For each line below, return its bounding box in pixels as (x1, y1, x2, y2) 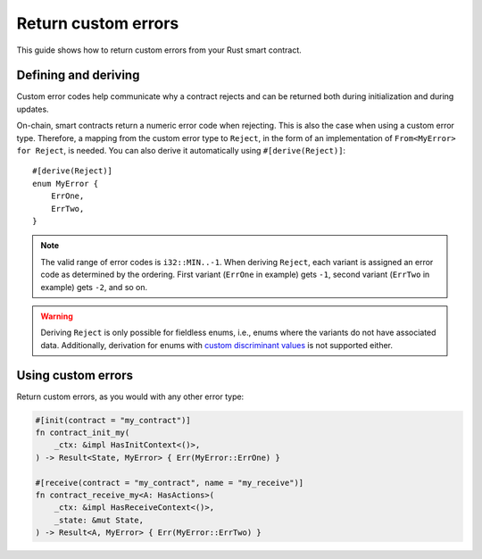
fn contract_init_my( (35, 427, 130, 438)
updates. (16, 104, 49, 114)
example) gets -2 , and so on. (40, 281, 148, 292)
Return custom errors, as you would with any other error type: (16, 391, 245, 402)
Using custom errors (16, 367, 134, 383)
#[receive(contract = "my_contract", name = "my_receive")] (35, 478, 304, 488)
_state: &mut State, (54, 514, 145, 525)
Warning (40, 311, 73, 321)
